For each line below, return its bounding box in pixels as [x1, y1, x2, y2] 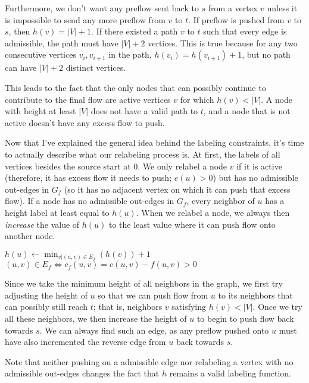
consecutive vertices [5, 48, 76, 61]
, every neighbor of [186, 194, 255, 207]
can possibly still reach [5, 300, 88, 313]
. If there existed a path [91, 25, 178, 37]
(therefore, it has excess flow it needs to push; [5, 171, 172, 184]
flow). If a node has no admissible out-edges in [5, 194, 174, 207]
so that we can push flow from [98, 288, 208, 301]
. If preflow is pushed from [188, 13, 285, 26]
